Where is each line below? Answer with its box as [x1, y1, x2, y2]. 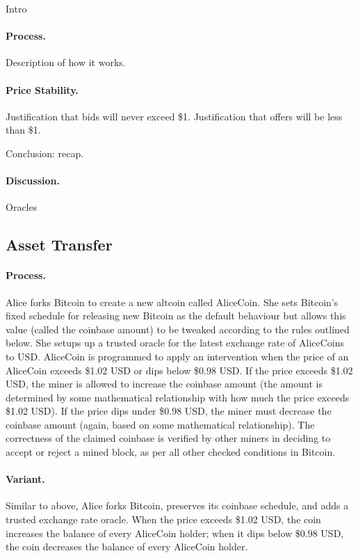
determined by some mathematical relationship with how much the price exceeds [6, 390, 350, 404]
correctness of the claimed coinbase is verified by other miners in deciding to [6, 431, 331, 445]
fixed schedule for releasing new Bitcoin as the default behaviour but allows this [6, 308, 346, 323]
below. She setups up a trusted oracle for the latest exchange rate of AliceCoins [6, 335, 345, 350]
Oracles [6, 200, 38, 214]
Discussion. [6, 173, 60, 188]
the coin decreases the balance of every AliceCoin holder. [6, 539, 248, 554]
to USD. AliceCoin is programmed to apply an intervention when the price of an [6, 349, 349, 363]
